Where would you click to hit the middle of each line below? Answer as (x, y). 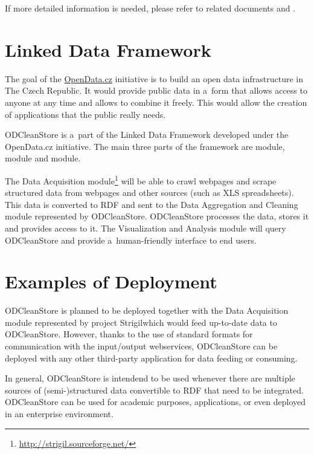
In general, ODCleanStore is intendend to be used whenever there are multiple (150, 378)
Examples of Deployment (111, 281)
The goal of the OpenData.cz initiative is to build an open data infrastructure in (154, 78)
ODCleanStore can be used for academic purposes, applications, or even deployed (155, 402)
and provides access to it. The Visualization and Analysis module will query (146, 228)
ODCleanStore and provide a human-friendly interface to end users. (131, 240)
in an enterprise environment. (59, 413)
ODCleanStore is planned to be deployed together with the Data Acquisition (147, 310)
